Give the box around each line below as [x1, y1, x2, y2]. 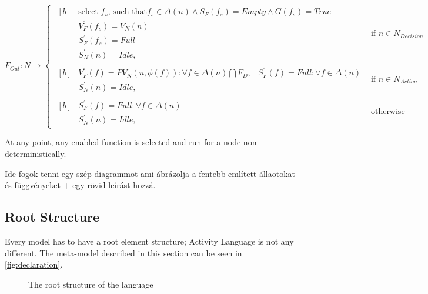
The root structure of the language [28, 278, 153, 290]
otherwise [370, 108, 405, 116]
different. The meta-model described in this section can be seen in [5, 246, 242, 259]
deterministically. [5, 147, 66, 159]
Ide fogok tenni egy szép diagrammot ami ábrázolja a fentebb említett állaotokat [5, 167, 296, 179]
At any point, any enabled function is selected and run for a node [5, 136, 241, 148]
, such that [108, 8, 147, 16]
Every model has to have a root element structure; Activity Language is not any [5, 235, 294, 247]
